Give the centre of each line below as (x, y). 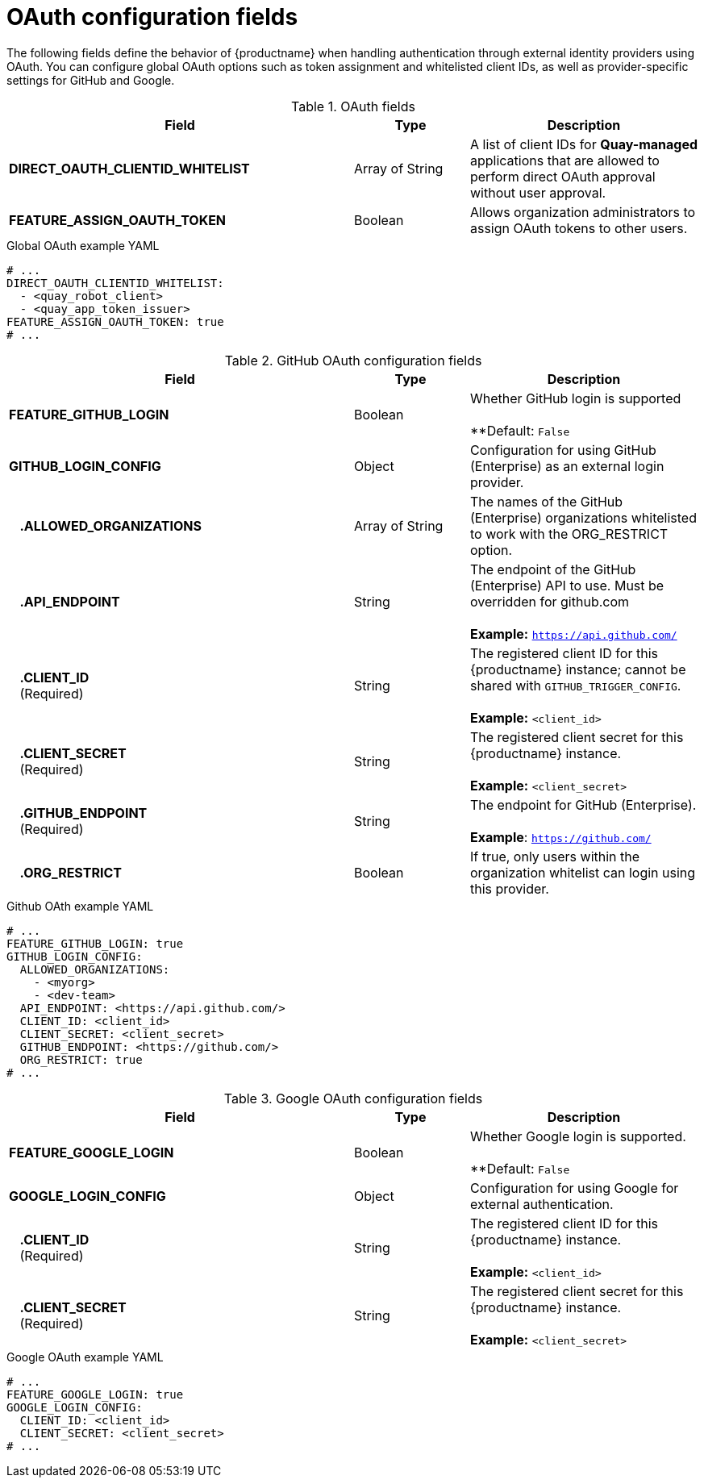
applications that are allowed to (564, 160)
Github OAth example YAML (80, 906)
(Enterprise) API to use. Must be (567, 585)
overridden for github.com (550, 601)
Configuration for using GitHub (563, 450)
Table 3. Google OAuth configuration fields (353, 1098)
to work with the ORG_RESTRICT (569, 534)
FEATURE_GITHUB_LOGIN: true (95, 943)
